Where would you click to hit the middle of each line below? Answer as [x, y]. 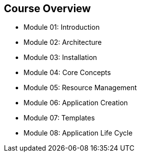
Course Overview [47, 9]
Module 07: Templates [59, 118]
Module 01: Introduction [62, 27]
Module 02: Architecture [63, 42]
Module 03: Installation [60, 58]
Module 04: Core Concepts [67, 73]
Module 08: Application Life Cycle [78, 133]
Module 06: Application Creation [76, 103]
